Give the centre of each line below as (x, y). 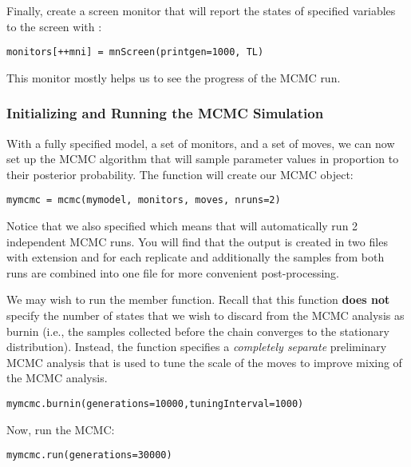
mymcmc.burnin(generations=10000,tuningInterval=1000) (155, 404)
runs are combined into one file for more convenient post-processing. (173, 272)
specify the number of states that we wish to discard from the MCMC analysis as (205, 315)
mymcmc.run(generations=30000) (89, 455)
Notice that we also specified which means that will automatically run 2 (182, 226)
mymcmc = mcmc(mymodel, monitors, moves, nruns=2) (144, 200)
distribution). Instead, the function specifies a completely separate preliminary (197, 347)
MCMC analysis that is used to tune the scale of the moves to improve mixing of (204, 362)
